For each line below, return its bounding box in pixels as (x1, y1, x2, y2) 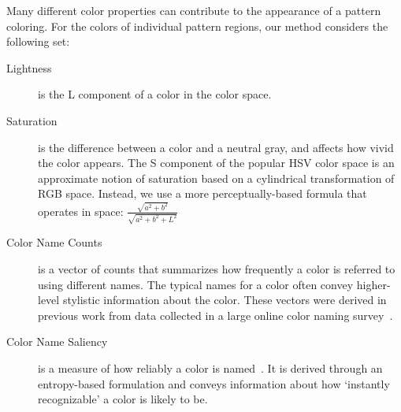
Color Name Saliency (6, 333, 108, 350)
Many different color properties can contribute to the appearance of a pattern (6, 2, 381, 18)
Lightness (6, 59, 52, 76)
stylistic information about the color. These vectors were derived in (62, 291, 387, 308)
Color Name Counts (6, 234, 102, 251)
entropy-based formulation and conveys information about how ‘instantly (38, 375, 390, 392)
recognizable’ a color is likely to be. (38, 391, 208, 407)
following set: (6, 33, 70, 50)
